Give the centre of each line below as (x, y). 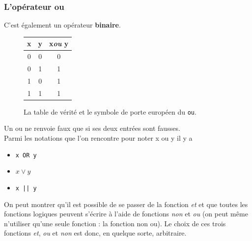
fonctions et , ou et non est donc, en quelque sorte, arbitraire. (95, 233)
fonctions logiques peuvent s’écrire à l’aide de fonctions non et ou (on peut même (126, 214)
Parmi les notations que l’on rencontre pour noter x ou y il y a (98, 138)
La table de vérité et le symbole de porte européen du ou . (110, 111)
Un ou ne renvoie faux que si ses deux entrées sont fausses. (92, 128)
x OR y (26, 155)
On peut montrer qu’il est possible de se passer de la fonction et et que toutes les (126, 204)
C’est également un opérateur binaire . (62, 25)
